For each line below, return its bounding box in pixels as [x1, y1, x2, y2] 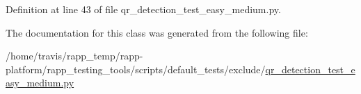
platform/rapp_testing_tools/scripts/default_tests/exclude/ [6, 62, 266, 76]
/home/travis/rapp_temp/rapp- [6, 48, 143, 63]
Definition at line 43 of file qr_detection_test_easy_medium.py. [6, 2, 281, 16]
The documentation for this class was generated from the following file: [6, 25, 308, 39]
